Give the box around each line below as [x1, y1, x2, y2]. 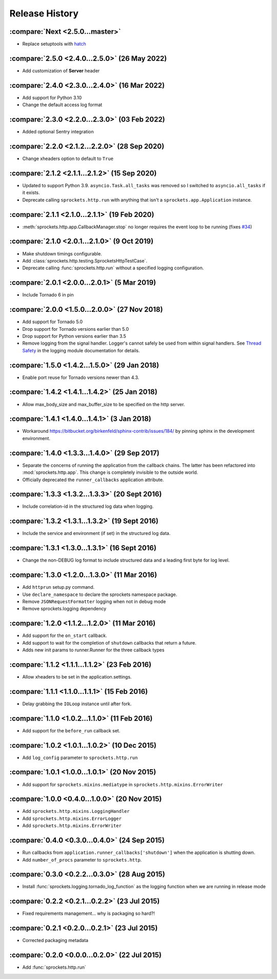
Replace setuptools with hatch [22, 41, 87, 47]
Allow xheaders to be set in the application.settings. [22, 673, 132, 680]
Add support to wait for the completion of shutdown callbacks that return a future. [22, 640, 197, 646]
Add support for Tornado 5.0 [22, 318, 83, 325]
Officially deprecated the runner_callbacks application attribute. [22, 476, 164, 483]
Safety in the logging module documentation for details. [22, 347, 140, 353]
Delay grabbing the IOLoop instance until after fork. [22, 701, 132, 707]
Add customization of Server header [22, 67, 100, 74]
